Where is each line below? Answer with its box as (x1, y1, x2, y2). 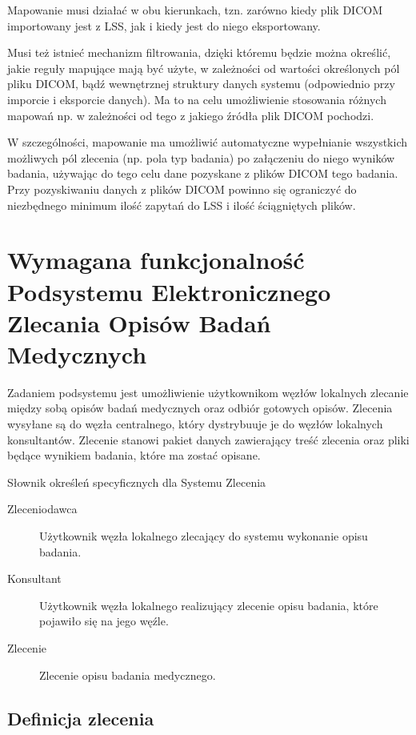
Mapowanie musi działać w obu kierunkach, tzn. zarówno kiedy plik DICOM (7, 2, 383, 18)
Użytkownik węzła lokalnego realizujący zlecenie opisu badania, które (39, 596, 378, 613)
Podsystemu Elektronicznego (7, 275, 331, 307)
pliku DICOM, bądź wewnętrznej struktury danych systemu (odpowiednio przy (7, 75, 395, 92)
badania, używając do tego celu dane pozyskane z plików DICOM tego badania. (7, 165, 398, 182)
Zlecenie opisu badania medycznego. (39, 666, 216, 683)
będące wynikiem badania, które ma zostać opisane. (7, 447, 261, 464)
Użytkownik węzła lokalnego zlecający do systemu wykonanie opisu (39, 527, 368, 544)
